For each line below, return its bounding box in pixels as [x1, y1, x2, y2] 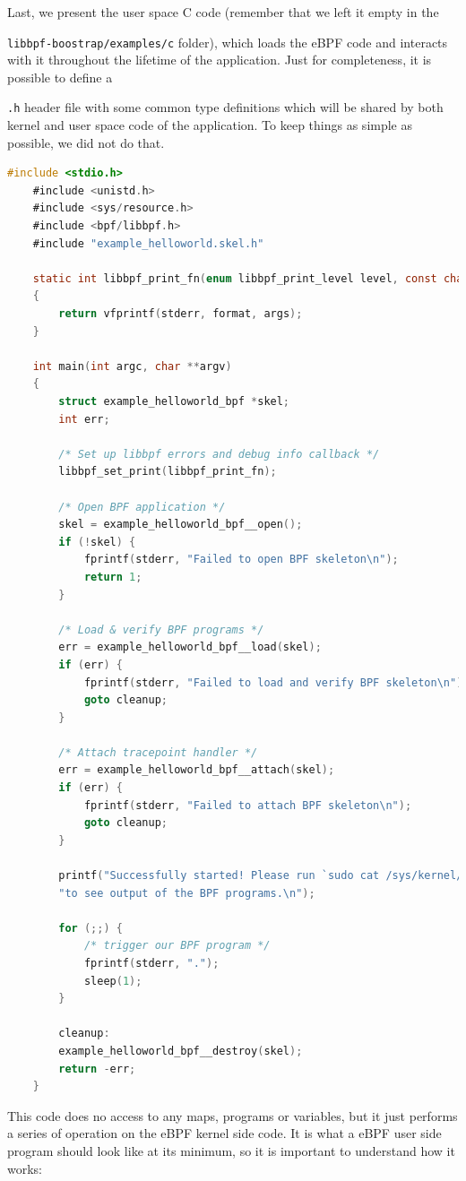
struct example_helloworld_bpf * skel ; [58, 395, 290, 408]
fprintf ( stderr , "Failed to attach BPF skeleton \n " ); [83, 798, 412, 812]
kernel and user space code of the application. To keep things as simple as [7, 116, 413, 134]
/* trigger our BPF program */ [83, 939, 271, 953]
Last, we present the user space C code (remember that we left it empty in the [7, 3, 439, 21]
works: [7, 1159, 43, 1177]
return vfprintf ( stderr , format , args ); [58, 307, 303, 321]
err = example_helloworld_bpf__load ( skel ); [58, 641, 322, 654]
